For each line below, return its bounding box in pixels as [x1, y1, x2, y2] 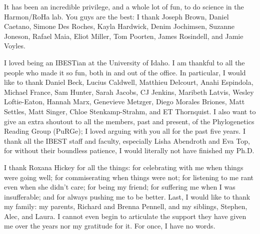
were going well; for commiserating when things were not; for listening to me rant [4, 172, 253, 182]
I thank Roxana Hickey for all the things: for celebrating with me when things [4, 162, 243, 172]
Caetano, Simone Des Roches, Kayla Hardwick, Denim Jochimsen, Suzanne [4, 21, 235, 31]
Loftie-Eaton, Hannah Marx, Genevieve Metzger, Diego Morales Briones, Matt [4, 96, 245, 107]
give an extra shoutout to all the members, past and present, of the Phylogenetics [4, 116, 254, 126]
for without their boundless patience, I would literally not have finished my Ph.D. [4, 145, 254, 156]
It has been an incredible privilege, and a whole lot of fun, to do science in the [4, 1, 244, 11]
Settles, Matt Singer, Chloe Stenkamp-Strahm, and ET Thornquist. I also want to [4, 106, 256, 116]
